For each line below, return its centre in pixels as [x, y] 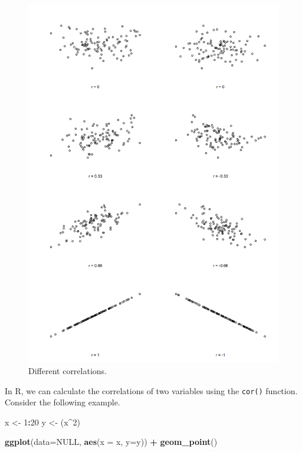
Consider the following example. [63, 402]
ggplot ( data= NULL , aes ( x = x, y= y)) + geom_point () [111, 442]
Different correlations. [68, 370]
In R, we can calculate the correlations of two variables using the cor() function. [151, 390]
